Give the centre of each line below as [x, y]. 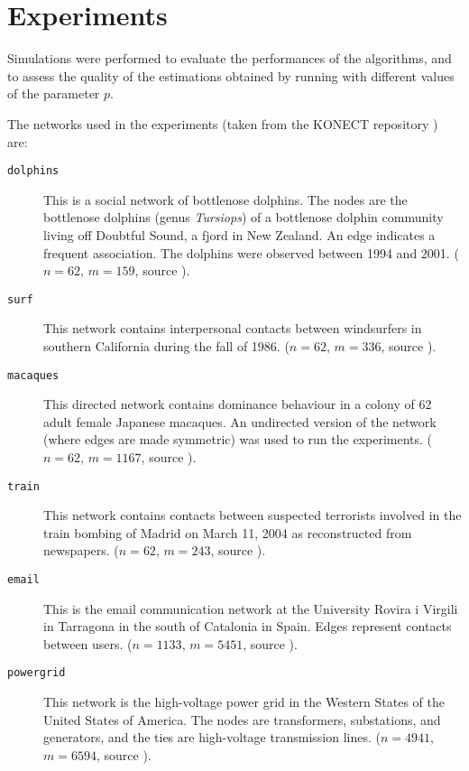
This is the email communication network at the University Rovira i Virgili [251, 608]
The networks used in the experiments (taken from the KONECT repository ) [223, 123]
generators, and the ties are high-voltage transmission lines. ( [212, 737]
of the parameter [54, 93]
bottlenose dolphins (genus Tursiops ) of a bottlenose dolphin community [244, 217]
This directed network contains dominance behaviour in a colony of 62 [238, 404]
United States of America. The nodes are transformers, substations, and [242, 719]
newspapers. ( [81, 550]
